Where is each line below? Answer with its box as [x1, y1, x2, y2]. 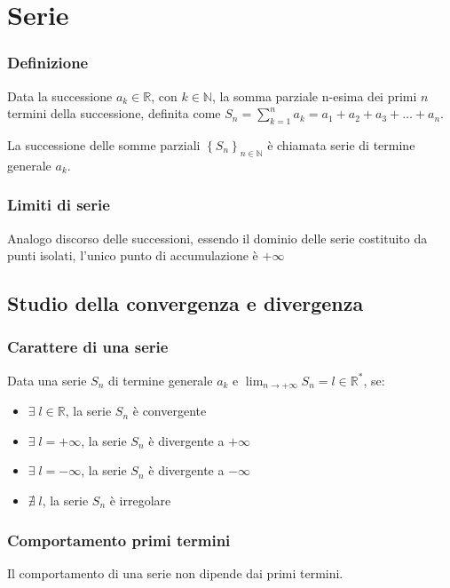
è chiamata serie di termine [267, 135, 415, 154]
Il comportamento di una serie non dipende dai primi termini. [7, 563, 343, 582]
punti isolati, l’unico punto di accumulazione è [7, 246, 258, 265]
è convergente [132, 401, 207, 420]
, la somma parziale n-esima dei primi [211, 86, 417, 105]
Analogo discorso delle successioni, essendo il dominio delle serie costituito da [7, 228, 428, 247]
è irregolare [109, 491, 171, 510]
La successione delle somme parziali [7, 135, 201, 154]
